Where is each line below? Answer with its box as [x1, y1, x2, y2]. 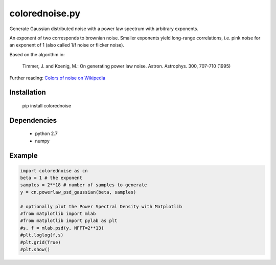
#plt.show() [20, 247, 51, 252]
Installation [9, 88, 46, 97]
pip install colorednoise [22, 102, 72, 108]
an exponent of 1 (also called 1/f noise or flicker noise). [9, 42, 125, 48]
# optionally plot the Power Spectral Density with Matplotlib [20, 204, 182, 209]
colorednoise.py [9, 8, 81, 19]
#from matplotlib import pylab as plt [20, 218, 118, 224]
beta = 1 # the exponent [20, 175, 83, 181]
